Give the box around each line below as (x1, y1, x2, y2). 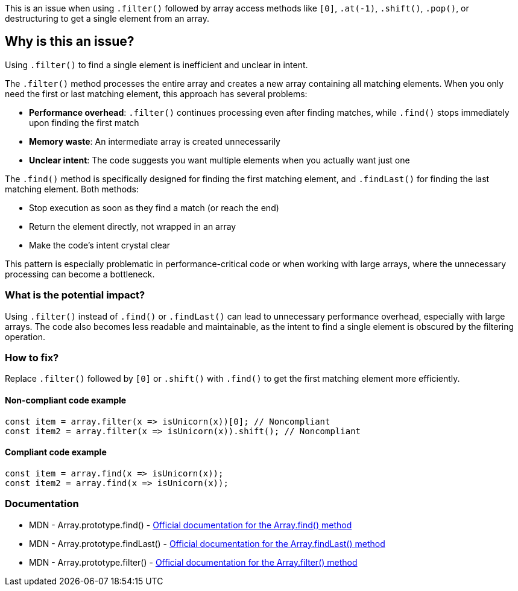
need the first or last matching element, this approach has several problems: (5, 88, 308, 99)
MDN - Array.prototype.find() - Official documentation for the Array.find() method (29, 519, 352, 530)
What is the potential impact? (5, 289, 145, 302)
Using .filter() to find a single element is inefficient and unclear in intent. (5, 59, 308, 70)
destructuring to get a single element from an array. (5, 13, 210, 24)
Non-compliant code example (5, 394, 127, 405)
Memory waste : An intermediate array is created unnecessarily (29, 136, 280, 147)
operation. (5, 331, 45, 342)
